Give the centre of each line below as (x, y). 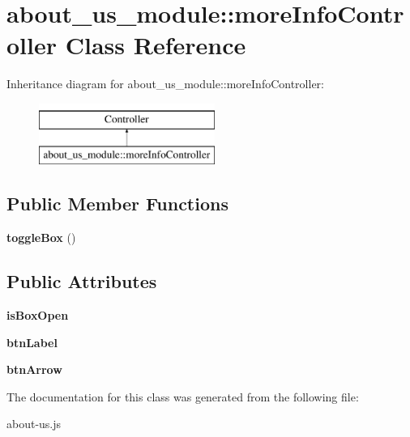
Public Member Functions (117, 204)
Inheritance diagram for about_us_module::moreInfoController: (165, 84)
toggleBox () (41, 238)
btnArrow (34, 369)
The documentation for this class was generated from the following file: (183, 396)
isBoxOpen (38, 315)
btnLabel (32, 342)
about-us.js (34, 424)
